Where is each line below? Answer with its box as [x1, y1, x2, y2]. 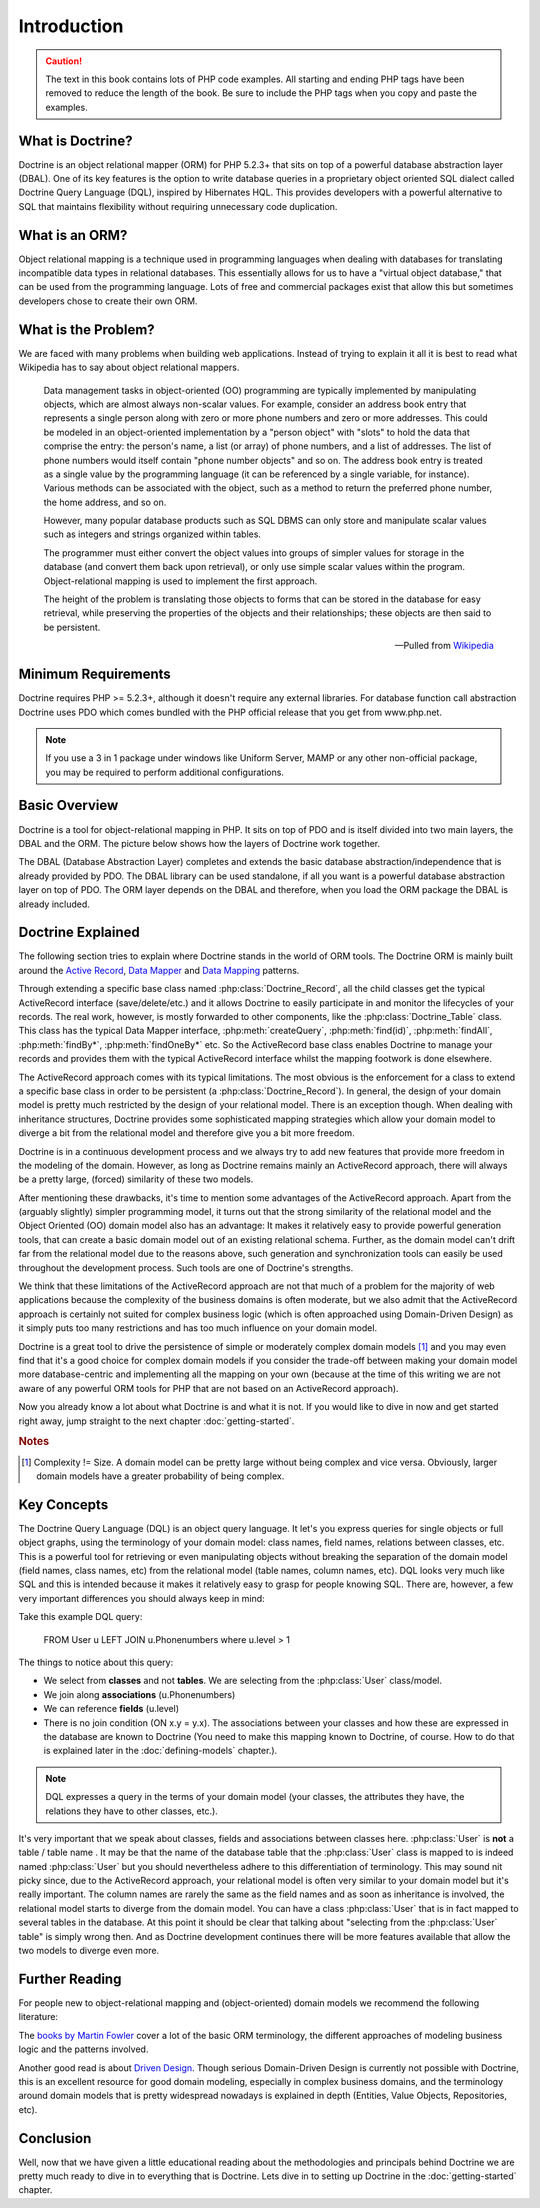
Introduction [18, 15, 124, 37]
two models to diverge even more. [18, 1945, 160, 1957]
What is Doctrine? [18, 132, 133, 149]
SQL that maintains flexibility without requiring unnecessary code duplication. [18, 200, 338, 212]
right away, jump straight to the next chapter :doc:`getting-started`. [18, 1415, 295, 1427]
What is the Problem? [18, 321, 155, 338]
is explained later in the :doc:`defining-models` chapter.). [43, 1745, 278, 1757]
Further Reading [18, 1970, 122, 1987]
